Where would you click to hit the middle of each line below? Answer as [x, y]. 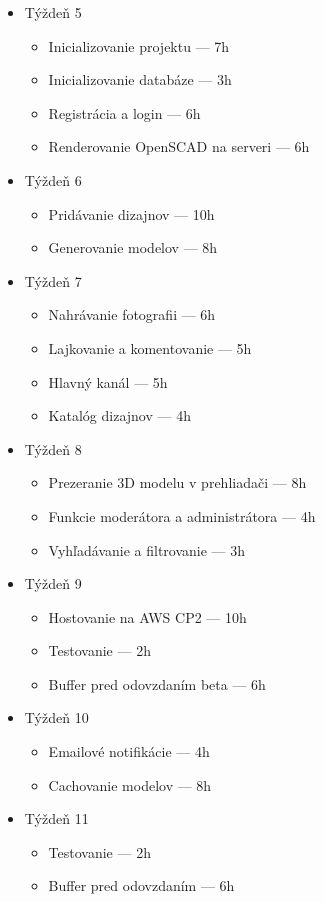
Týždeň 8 [53, 448]
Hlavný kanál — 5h [108, 381]
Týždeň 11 [56, 818]
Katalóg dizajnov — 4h [119, 415]
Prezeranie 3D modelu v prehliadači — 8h [177, 482]
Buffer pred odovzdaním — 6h [141, 885]
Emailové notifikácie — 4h [129, 751]
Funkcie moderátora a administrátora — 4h [182, 515]
